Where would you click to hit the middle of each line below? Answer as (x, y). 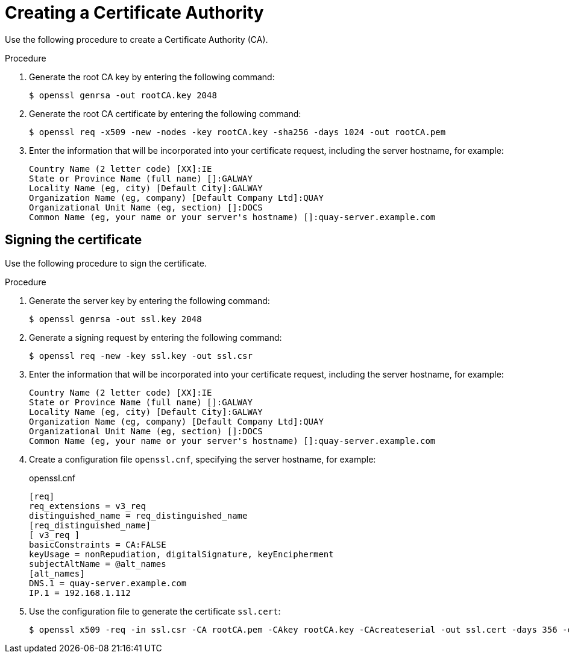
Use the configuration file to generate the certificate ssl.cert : (155, 611)
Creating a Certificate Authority (134, 13)
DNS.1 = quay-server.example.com (108, 583)
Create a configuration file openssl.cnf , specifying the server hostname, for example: (203, 459)
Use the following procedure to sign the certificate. (106, 263)
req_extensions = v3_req (87, 506)
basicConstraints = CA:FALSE (98, 544)
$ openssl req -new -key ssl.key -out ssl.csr (141, 356)
